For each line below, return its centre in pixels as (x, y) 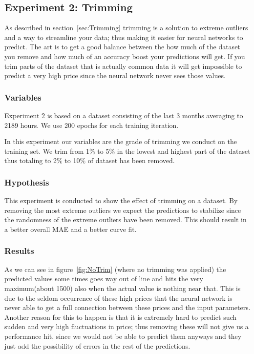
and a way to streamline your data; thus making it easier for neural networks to (124, 37)
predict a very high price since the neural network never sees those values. (115, 75)
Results (19, 251)
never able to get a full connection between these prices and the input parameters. (127, 307)
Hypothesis (27, 182)
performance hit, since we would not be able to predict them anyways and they (123, 336)
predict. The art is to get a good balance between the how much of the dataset (122, 47)
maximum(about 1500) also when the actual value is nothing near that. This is (123, 288)
